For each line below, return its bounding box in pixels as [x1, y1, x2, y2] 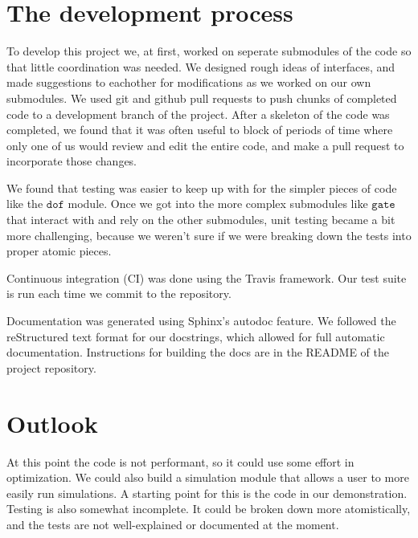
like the [6, 195, 43, 212]
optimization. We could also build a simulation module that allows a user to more [6, 469, 409, 486]
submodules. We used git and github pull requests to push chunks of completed [6, 89, 397, 106]
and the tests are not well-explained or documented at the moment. [6, 516, 339, 532]
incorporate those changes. [6, 153, 137, 169]
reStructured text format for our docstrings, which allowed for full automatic [6, 328, 385, 344]
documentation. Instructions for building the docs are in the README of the [6, 344, 390, 361]
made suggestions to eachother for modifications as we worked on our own [6, 74, 371, 91]
